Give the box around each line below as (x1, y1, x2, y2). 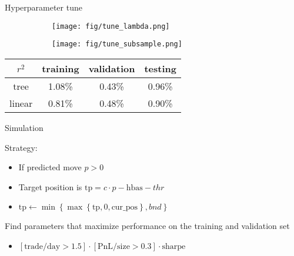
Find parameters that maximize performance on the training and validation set (5, 220, 290, 232)
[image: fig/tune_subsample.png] (52, 40, 182, 49)
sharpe (162, 242, 186, 251)
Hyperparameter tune (5, 1, 82, 13)
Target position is (18, 180, 82, 193)
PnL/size (98, 242, 130, 251)
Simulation (5, 121, 44, 133)
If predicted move (18, 161, 82, 173)
